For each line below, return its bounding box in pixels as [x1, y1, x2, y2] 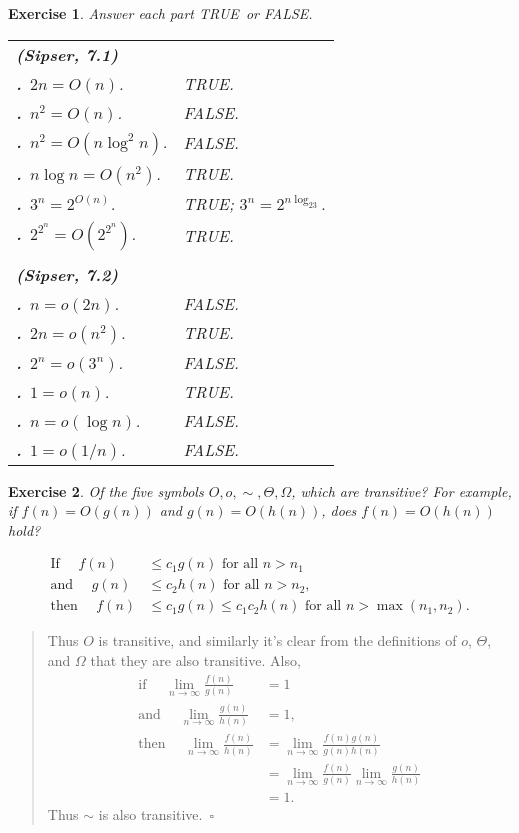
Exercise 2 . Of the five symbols [8, 480, 204, 501]
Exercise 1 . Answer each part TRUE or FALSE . [8, 3, 313, 23]
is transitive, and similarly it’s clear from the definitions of [98, 630, 457, 651]
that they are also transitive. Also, [90, 650, 301, 671]
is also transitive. [98, 804, 203, 825]
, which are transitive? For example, [291, 480, 512, 501]
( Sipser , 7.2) [16, 262, 118, 286]
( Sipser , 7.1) [16, 42, 118, 66]
